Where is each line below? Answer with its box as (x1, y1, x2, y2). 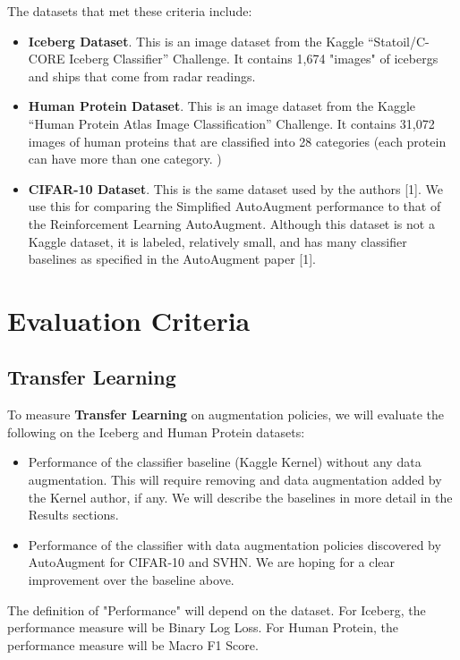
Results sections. (28, 505, 119, 524)
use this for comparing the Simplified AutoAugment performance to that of (28, 197, 441, 216)
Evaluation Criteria (7, 301, 251, 338)
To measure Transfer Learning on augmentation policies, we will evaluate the (7, 405, 445, 424)
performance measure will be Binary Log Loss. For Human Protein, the (7, 618, 398, 637)
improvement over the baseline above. (28, 571, 234, 589)
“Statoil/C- (367, 31, 430, 50)
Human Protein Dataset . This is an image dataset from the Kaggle (28, 97, 415, 115)
